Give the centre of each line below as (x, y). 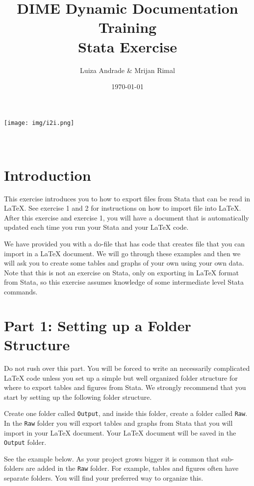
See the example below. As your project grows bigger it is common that (112, 458)
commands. (21, 292)
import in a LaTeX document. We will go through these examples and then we (122, 253)
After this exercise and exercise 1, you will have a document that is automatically (127, 217)
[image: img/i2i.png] (39, 123)
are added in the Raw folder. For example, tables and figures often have (132, 468)
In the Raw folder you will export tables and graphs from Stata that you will (118, 423)
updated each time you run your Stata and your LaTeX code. (96, 227)
